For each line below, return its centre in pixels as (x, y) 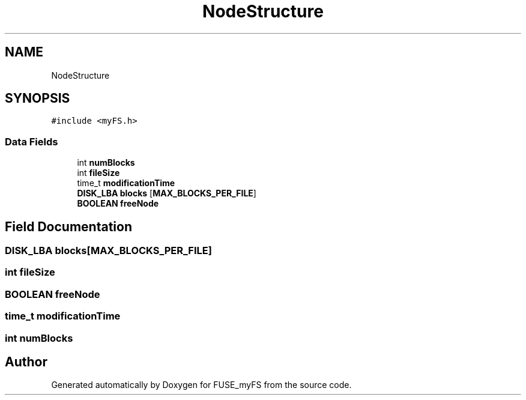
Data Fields (32, 141)
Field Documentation (68, 226)
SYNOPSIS (38, 98)
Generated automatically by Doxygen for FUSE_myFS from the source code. (201, 385)
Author (26, 362)
